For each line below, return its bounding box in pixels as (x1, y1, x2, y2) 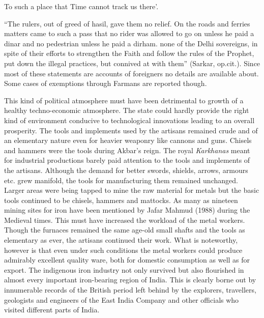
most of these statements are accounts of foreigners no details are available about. (4, 68, 259, 78)
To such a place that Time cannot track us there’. (4, 1, 159, 11)
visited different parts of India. (4, 304, 100, 315)
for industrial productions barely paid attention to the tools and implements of (4, 155, 250, 165)
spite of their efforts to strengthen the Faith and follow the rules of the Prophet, (4, 48, 254, 59)
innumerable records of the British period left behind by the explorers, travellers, (4, 284, 256, 295)
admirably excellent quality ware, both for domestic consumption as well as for (4, 254, 250, 265)
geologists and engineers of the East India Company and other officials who (4, 294, 239, 305)
